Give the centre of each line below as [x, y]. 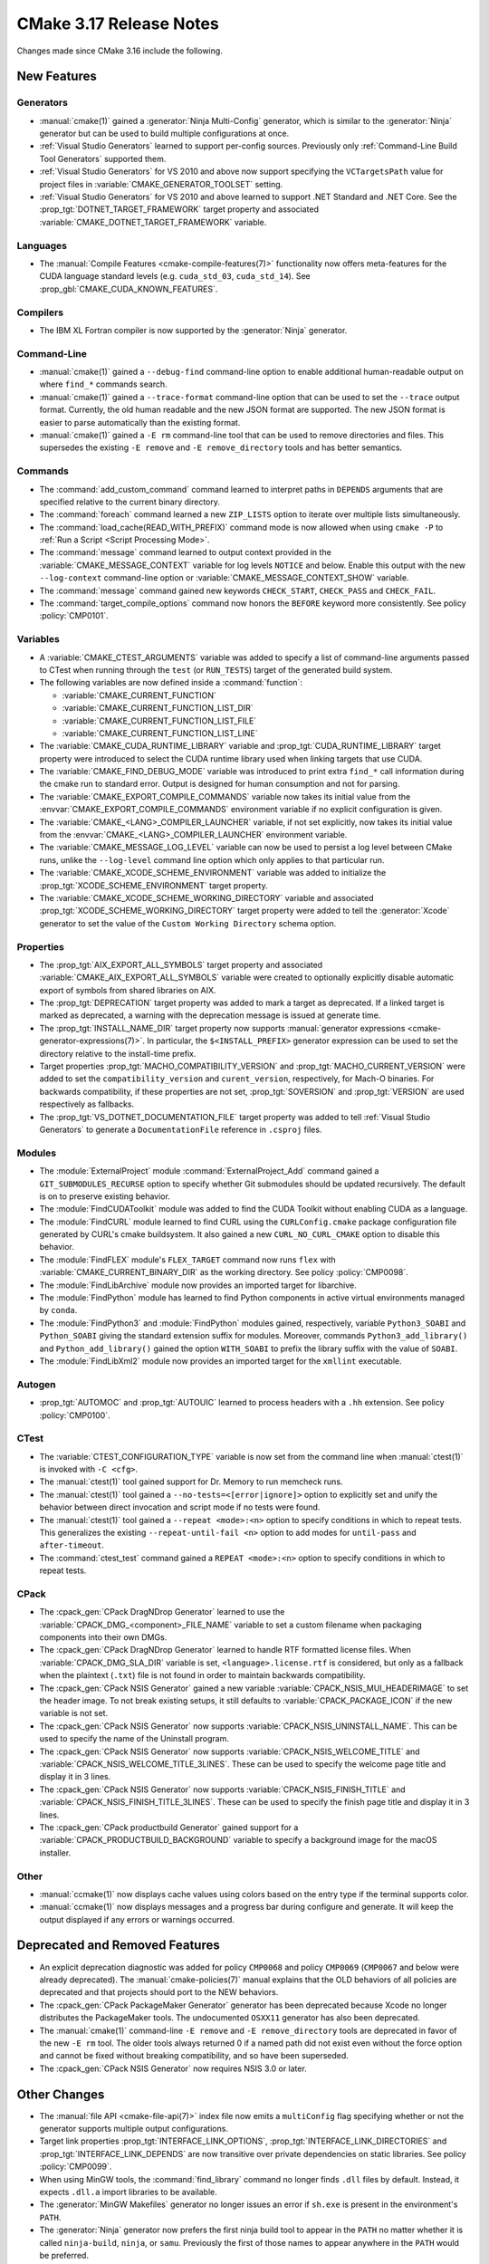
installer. [55, 1853]
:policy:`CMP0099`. [76, 2167]
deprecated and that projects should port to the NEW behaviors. [159, 1992]
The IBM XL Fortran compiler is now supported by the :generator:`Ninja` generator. [193, 330]
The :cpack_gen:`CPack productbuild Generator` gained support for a [169, 1827]
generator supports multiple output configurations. [134, 2128]
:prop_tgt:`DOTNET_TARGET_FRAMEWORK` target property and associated [179, 209]
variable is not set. [74, 1713]
